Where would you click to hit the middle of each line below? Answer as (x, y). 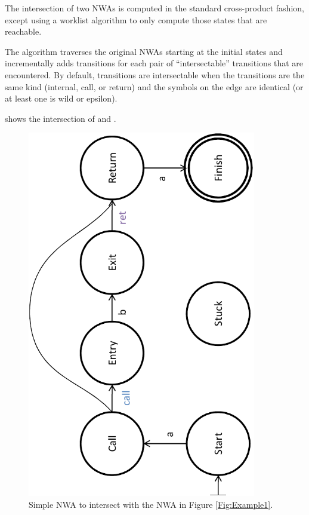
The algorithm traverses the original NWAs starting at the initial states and (144, 51)
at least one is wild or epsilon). (61, 98)
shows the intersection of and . (61, 118)
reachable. (23, 31)
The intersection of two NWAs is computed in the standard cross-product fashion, (154, 8)
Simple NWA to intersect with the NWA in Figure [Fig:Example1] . (151, 504)
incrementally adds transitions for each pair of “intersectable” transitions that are (154, 63)
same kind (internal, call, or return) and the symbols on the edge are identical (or (154, 86)
